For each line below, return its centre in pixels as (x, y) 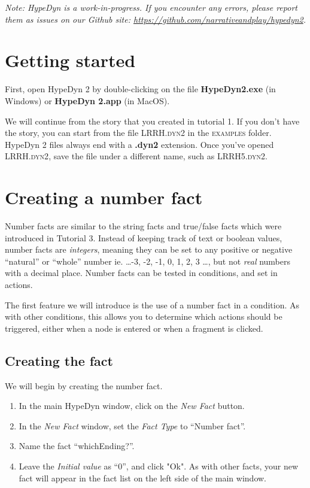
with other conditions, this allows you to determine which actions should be (144, 316)
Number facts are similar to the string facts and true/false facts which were (143, 226)
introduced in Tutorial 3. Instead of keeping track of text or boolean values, (144, 237)
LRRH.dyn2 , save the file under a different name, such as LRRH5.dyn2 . (136, 156)
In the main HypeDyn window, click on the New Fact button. (132, 406)
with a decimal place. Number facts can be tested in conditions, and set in (141, 273)
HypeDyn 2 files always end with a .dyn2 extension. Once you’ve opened (139, 144)
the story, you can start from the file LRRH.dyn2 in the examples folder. (138, 133)
